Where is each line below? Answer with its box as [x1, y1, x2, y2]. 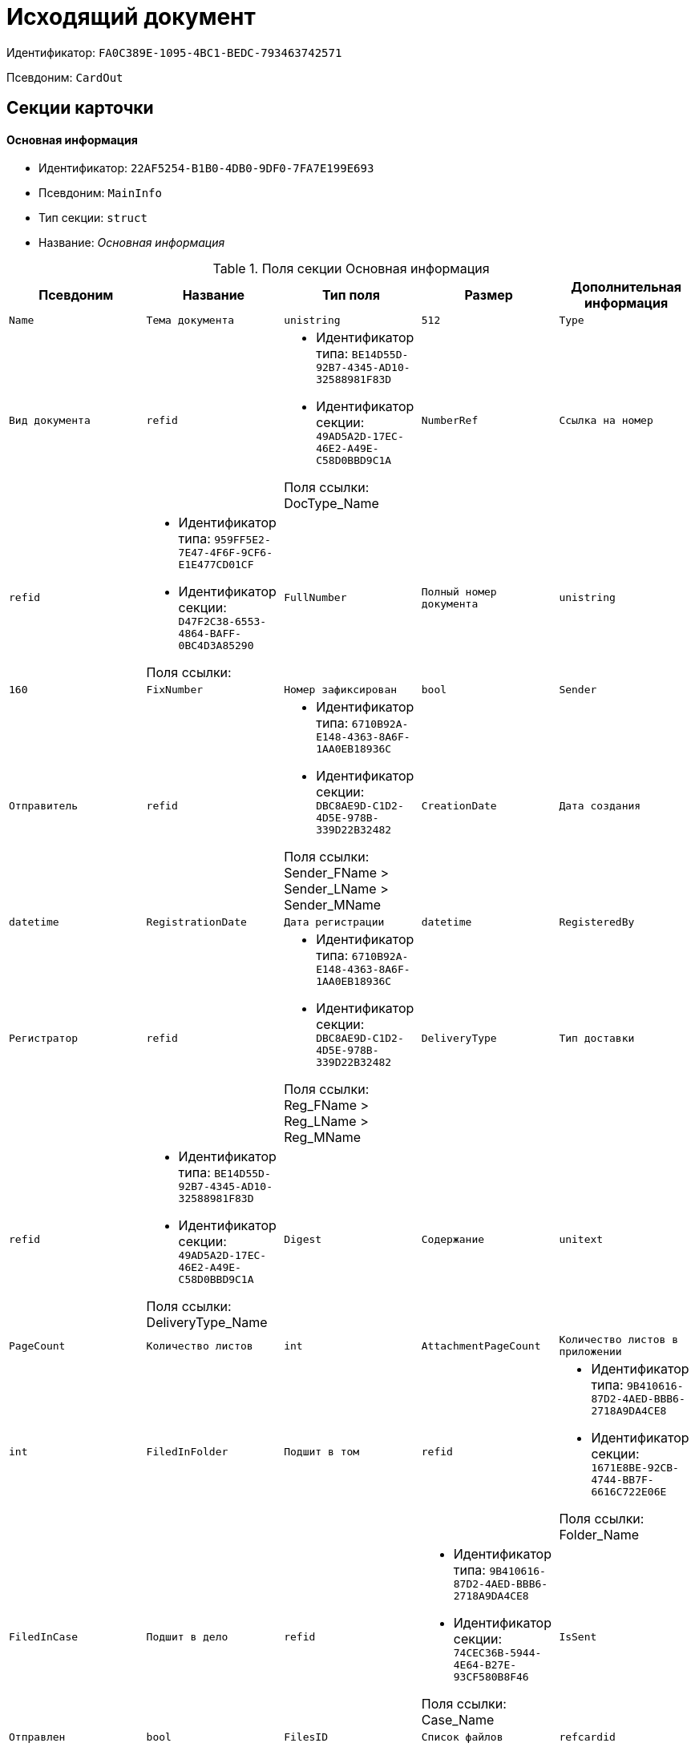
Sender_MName [284, 897, 382, 914]
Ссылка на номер [559, 414, 653, 427]
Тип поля [322, 287, 380, 304]
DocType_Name [284, 495, 379, 512]
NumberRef [421, 414, 479, 427]
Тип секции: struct [38, 211, 147, 225]
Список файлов [421, 1731, 503, 1744]
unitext [559, 1233, 604, 1246]
